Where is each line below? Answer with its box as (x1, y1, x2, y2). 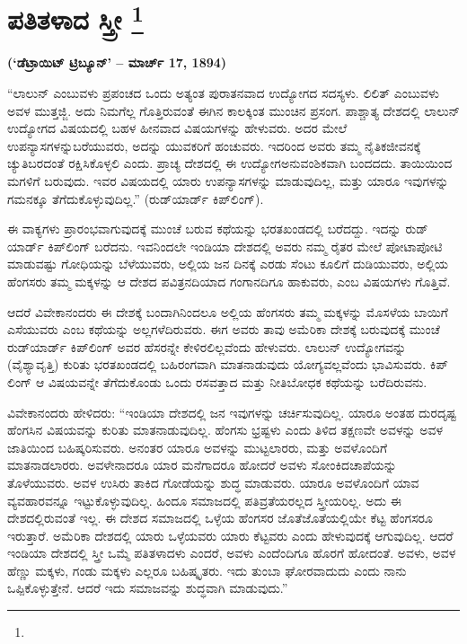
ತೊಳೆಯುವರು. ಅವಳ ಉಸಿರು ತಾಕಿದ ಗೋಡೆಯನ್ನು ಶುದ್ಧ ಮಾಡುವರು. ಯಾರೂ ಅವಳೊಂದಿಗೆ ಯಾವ (7, 472, 419, 491)
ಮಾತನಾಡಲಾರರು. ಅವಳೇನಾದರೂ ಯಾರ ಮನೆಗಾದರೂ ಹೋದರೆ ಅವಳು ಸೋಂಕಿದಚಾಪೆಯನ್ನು (7, 455, 397, 474)
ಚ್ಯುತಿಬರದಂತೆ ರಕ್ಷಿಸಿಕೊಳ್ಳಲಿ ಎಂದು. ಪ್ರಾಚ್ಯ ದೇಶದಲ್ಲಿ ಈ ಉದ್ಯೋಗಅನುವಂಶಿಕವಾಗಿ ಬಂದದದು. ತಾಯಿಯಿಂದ (7, 154, 453, 172)
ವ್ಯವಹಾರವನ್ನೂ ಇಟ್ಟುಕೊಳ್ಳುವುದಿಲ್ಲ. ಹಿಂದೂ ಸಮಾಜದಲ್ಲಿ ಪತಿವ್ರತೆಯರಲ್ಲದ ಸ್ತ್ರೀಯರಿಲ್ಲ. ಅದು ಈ (7, 490, 401, 509)
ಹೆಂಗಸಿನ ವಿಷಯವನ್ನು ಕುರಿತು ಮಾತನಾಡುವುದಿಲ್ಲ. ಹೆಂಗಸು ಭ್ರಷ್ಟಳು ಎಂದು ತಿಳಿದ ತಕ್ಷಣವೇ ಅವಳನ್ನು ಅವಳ (7, 420, 444, 439)
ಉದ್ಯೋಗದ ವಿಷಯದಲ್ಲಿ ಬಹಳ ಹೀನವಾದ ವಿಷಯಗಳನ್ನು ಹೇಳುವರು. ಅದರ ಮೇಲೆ (7, 119, 348, 137)
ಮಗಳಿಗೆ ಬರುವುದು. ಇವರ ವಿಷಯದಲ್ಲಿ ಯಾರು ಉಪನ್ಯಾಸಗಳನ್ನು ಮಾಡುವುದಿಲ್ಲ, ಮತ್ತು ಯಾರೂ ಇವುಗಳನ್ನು (7, 172, 449, 190)
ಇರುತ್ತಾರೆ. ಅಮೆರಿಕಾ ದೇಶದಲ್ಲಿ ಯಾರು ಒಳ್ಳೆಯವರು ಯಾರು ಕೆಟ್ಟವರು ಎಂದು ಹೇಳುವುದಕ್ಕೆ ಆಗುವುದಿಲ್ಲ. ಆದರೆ (7, 525, 454, 544)
